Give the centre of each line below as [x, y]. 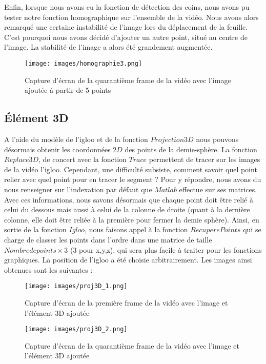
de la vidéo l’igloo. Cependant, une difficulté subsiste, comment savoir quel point [131, 169]
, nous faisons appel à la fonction [136, 229]
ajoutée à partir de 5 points [68, 90]
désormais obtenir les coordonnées [57, 149]
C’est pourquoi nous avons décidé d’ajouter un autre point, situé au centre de [126, 37]
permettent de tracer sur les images [204, 159]
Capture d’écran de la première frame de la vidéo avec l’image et [126, 302]
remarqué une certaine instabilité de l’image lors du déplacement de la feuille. [126, 27]
